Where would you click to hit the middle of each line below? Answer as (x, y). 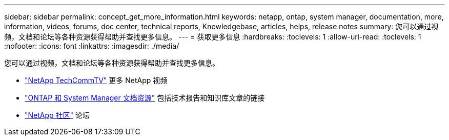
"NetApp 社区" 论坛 (57, 115)
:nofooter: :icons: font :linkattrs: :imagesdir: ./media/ (92, 46)
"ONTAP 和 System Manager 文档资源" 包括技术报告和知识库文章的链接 (145, 98)
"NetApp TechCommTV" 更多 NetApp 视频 (96, 80)
